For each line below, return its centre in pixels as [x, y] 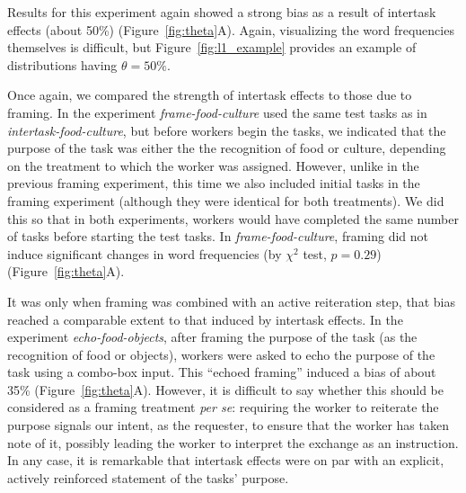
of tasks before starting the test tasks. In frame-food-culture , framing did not [218, 236]
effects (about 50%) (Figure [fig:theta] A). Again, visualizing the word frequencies [231, 29]
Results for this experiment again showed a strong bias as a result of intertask [222, 12]
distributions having [62, 64]
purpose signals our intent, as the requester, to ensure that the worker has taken [228, 425]
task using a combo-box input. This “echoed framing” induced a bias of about [222, 372]
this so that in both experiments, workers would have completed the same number [233, 218]
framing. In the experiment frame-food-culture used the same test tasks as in [217, 112]
